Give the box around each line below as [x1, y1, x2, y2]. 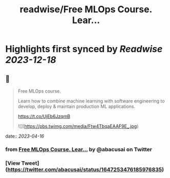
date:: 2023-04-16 [5, 133, 45, 139]
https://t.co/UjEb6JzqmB [17, 114, 71, 119]
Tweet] [21, 160, 39, 167]
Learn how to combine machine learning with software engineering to [17, 98, 165, 104]
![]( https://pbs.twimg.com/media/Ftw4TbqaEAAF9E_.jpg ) [17, 123, 139, 129]
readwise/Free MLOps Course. [19, 4, 153, 15]
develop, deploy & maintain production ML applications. [17, 103, 136, 109]
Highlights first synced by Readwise [5, 43, 163, 55]
